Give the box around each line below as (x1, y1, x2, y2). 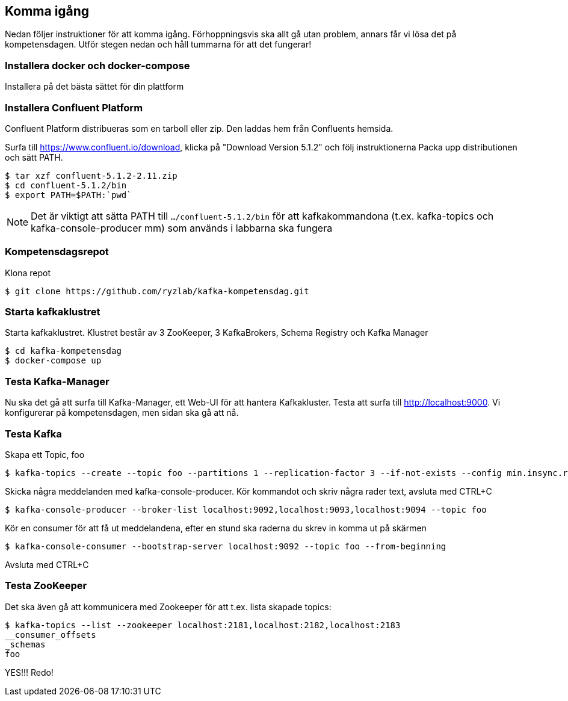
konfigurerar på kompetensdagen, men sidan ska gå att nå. (5, 407, 239, 418)
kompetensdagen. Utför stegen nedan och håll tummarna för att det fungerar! (5, 39, 312, 50)
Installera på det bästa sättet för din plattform (5, 81, 184, 92)
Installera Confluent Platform (5, 101, 143, 114)
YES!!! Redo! (5, 667, 54, 678)
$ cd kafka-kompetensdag (5, 346, 122, 356)
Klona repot (5, 267, 51, 278)
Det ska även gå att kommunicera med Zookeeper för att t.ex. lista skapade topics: (5, 601, 332, 612)
